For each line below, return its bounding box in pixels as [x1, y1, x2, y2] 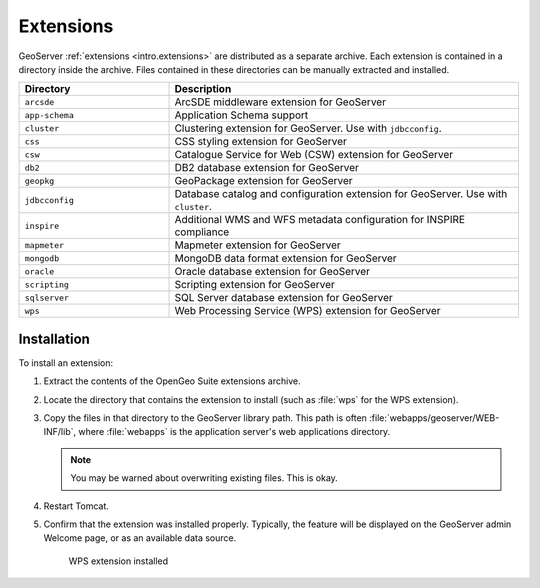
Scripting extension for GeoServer [174, 278, 335, 292]
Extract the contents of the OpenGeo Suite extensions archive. [43, 375, 301, 387]
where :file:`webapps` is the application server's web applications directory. [78, 426, 391, 438]
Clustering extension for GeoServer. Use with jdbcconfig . [174, 121, 442, 135]
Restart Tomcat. [43, 500, 110, 512]
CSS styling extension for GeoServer [174, 135, 347, 149]
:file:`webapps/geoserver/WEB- [368, 412, 500, 424]
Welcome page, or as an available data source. [43, 532, 237, 544]
